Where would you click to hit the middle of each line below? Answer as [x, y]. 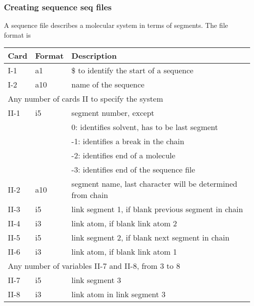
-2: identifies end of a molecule [123, 155]
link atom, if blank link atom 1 [124, 252]
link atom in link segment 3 [118, 294]
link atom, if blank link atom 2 [124, 223]
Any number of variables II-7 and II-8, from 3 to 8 [94, 266]
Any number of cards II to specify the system [85, 99]
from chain [90, 195]
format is [17, 34]
